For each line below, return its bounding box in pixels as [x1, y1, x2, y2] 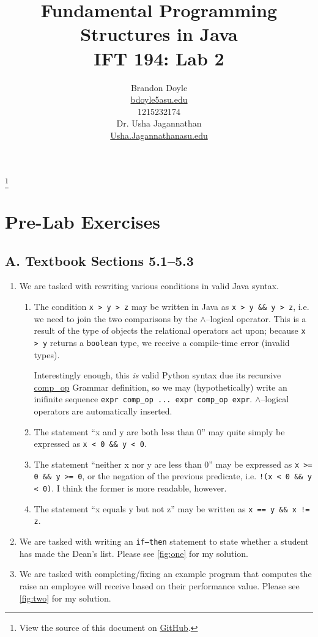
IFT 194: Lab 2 [94, 45, 224, 70]
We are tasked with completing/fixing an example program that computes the [19, 567, 312, 580]
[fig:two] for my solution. [19, 591, 111, 604]
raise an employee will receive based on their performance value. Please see [19, 579, 300, 592]
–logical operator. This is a [205, 312, 306, 325]
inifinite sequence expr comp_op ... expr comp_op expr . [34, 392, 253, 405]
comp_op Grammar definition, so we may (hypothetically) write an [34, 380, 287, 393]
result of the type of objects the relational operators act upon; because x [34, 324, 306, 337]
